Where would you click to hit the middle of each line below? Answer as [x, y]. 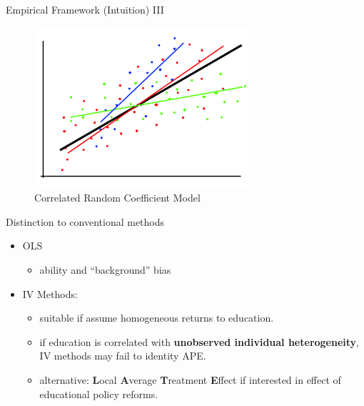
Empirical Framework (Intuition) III [85, 9]
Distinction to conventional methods [85, 221]
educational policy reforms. [99, 393]
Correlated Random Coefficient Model [117, 198]
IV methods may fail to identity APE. [123, 356]
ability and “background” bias [105, 269]
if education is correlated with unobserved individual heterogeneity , [199, 341]
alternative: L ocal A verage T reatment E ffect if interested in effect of [190, 379]
